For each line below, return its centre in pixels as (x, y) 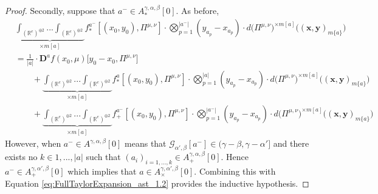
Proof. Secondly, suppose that (60, 10)
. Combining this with (235, 171)
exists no (21, 157)
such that (103, 157)
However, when (33, 143)
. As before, (198, 10)
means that (146, 143)
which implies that (102, 171)
